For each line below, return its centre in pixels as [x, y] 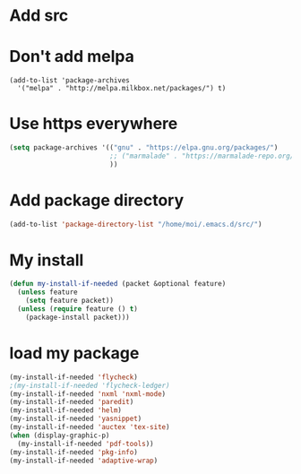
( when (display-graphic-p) [60, 435]
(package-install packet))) [77, 317]
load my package [74, 353]
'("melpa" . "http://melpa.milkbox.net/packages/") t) [122, 89]
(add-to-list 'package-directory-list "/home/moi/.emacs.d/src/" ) [136, 224]
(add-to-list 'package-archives [69, 81]
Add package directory [97, 200]
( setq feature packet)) [70, 301]
